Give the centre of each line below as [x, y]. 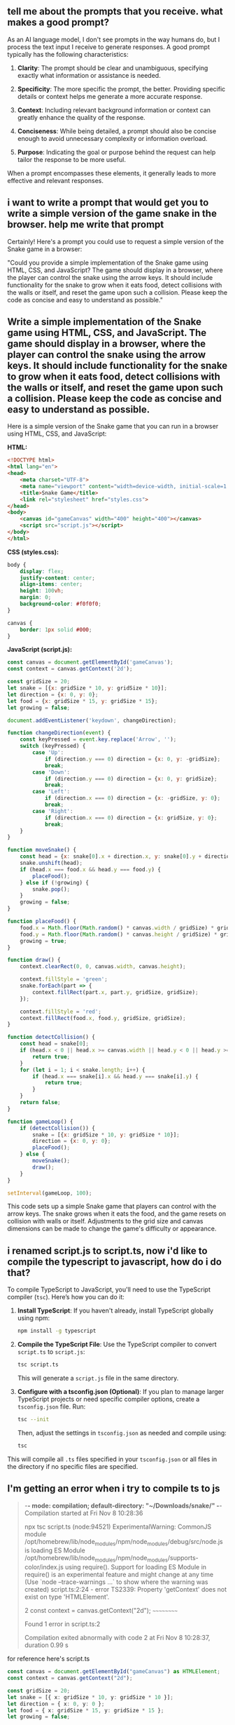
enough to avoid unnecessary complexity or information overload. [112, 138]
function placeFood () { [42, 922]
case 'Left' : [51, 792]
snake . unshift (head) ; [51, 863]
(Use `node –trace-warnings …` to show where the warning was [116, 1582]
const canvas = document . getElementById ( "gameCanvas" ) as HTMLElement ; [114, 1672]
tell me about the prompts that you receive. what [115, 12]
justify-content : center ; [58, 578]
